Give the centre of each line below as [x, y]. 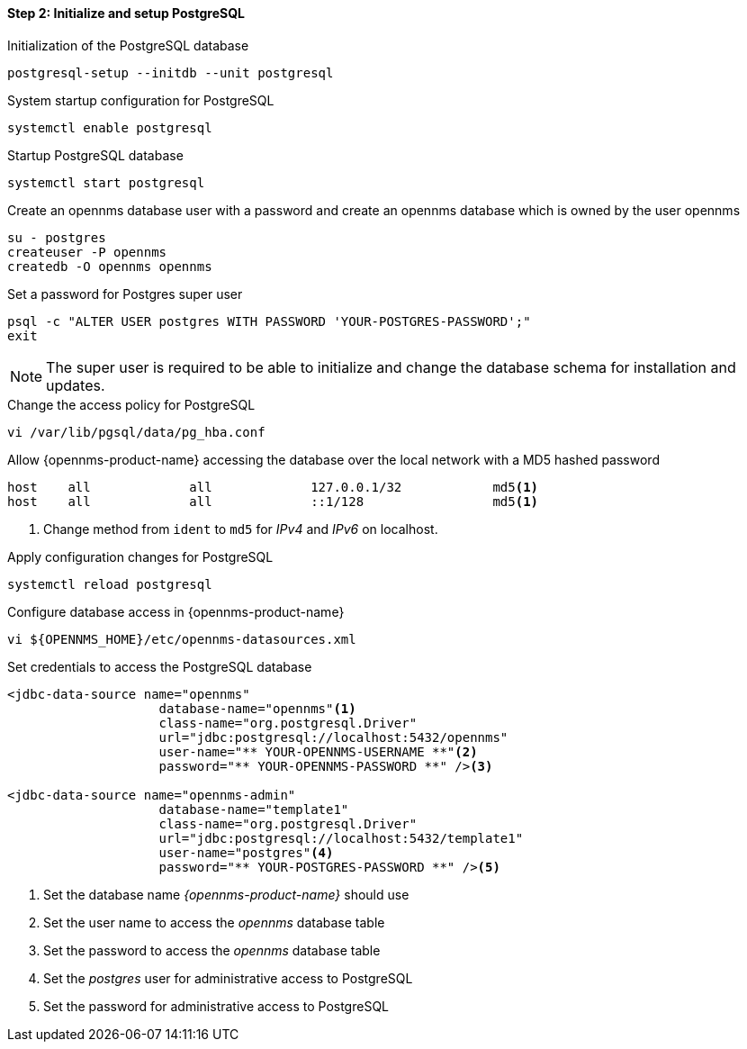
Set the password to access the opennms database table [212, 950]
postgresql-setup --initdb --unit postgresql [171, 72]
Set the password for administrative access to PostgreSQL [216, 1006]
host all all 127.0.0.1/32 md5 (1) [273, 487]
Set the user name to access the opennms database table [214, 922]
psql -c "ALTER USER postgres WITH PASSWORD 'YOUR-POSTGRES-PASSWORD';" [269, 321]
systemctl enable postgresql [110, 127]
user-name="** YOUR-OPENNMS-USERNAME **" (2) [318, 751]
